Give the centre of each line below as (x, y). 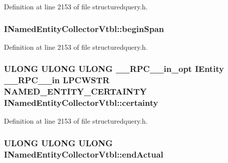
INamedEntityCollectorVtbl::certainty (81, 103)
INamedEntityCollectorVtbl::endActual (84, 154)
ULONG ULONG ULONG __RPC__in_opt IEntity (114, 69)
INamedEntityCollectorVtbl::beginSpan (84, 28)
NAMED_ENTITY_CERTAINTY (76, 91)
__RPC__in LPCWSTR (57, 80)
